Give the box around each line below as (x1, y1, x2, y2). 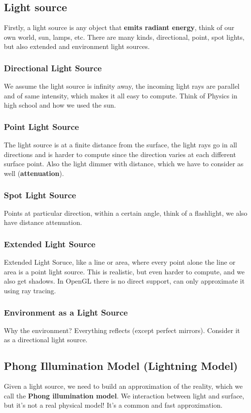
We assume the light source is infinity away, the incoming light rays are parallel (4, 81, 240, 91)
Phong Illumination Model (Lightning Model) (4, 358, 238, 373)
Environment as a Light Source (4, 306, 128, 318)
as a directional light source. (4, 334, 88, 345)
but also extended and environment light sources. (4, 41, 150, 51)
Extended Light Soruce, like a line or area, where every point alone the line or (4, 257, 235, 267)
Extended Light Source (4, 238, 95, 250)
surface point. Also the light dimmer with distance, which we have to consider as (4, 159, 244, 169)
